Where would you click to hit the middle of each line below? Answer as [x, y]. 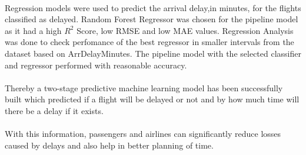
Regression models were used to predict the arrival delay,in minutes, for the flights [153, 7]
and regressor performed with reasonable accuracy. [96, 65]
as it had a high [33, 30]
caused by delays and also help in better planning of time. [109, 145]
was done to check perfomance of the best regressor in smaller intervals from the [149, 42]
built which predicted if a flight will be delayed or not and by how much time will [152, 99]
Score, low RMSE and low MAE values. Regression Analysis [185, 30]
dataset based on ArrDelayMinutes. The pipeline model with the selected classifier [153, 53]
